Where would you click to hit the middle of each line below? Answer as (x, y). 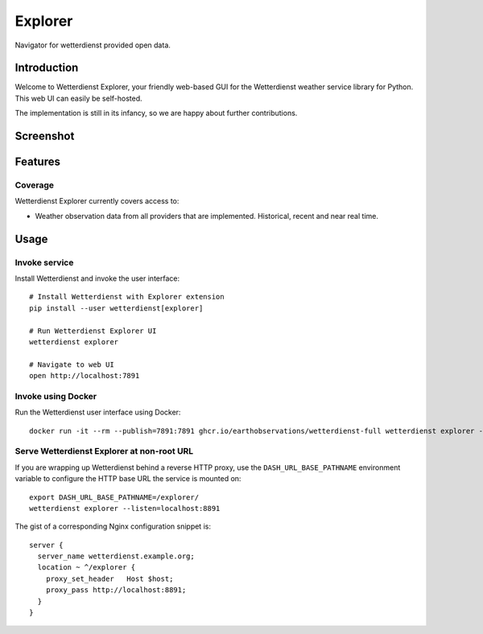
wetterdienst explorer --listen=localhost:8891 (125, 508)
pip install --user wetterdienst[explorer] (116, 308)
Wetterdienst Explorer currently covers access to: (97, 201)
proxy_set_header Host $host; (109, 578)
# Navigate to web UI (72, 364)
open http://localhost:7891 (85, 376)
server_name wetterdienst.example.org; (116, 556)
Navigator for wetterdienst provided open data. (93, 45)
